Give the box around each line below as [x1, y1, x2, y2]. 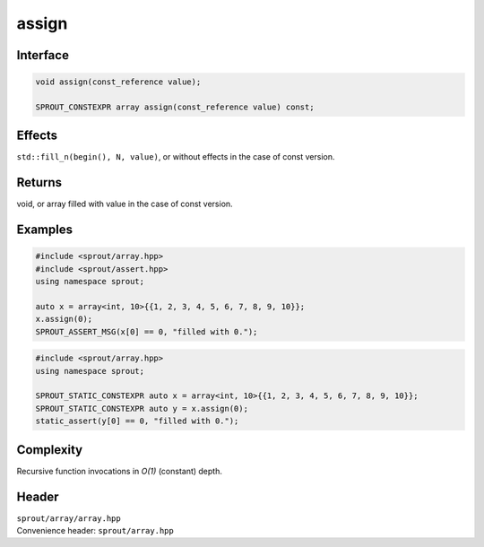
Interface [16, 48, 69, 63]
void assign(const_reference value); [35, 77, 202, 87]
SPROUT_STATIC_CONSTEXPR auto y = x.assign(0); [35, 404, 248, 413]
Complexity [16, 442, 83, 457]
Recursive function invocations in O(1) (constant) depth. [16, 465, 223, 476]
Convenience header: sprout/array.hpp [16, 525, 174, 536]
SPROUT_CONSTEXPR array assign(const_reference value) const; [35, 101, 315, 112]
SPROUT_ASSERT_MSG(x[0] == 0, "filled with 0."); [35, 326, 258, 336]
